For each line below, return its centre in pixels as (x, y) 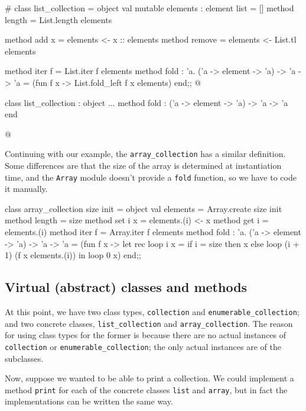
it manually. (26, 189)
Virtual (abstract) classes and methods (126, 287)
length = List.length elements (58, 19)
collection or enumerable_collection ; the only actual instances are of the (143, 346)
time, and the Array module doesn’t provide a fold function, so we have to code (151, 177)
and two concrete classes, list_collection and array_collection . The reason (149, 323)
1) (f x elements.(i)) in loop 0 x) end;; (73, 255)
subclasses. (24, 358)
